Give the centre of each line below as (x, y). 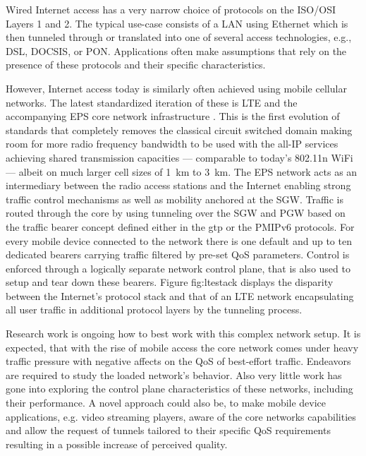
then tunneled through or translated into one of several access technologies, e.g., (179, 37)
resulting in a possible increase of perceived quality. (117, 444)
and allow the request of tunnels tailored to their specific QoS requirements (168, 430)
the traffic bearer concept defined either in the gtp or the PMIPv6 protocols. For (180, 226)
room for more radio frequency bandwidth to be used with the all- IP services (172, 144)
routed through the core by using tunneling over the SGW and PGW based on (176, 213)
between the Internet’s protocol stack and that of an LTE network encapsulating (180, 295)
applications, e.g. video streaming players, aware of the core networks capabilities (181, 416)
